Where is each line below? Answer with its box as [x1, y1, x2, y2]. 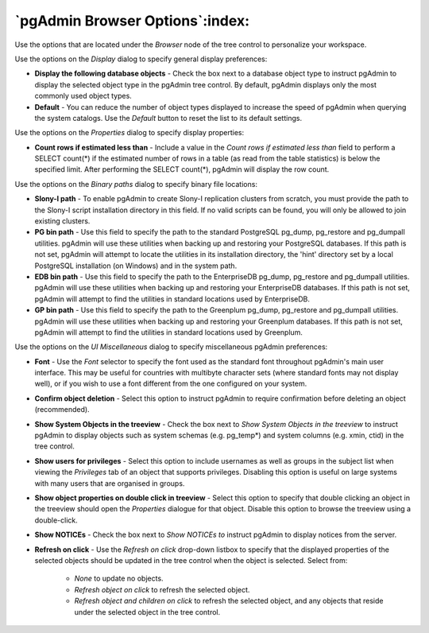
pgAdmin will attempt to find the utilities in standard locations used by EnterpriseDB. [34, 294, 310, 304]
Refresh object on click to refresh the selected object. [74, 584, 250, 594]
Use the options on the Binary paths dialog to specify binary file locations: [14, 179, 258, 188]
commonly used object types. [34, 91, 133, 101]
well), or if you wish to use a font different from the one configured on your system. [34, 379, 307, 389]
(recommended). [34, 405, 91, 414]
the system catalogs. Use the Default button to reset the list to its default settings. [34, 113, 302, 122]
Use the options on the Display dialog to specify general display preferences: [14, 54, 268, 64]
